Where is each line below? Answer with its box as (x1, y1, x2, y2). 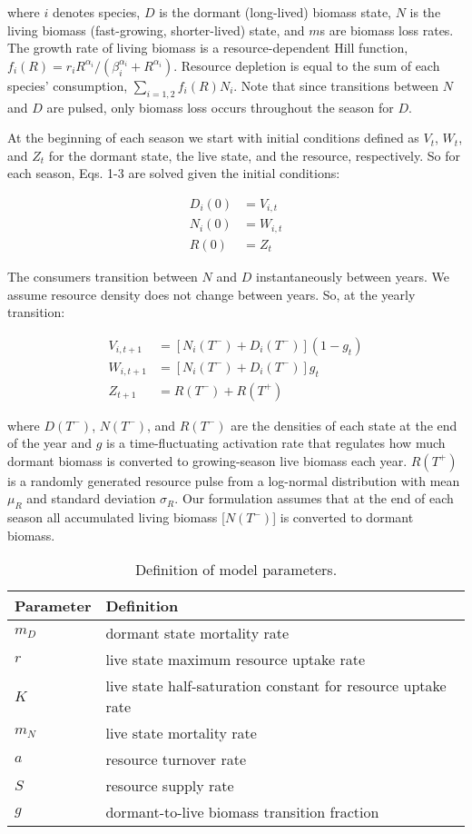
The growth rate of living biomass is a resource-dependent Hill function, (7, 38, 408, 57)
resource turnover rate (105, 749, 246, 770)
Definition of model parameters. (134, 559, 338, 581)
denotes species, (52, 3, 141, 21)
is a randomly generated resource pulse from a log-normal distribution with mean (7, 471, 460, 490)
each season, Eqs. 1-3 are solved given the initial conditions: (7, 164, 340, 183)
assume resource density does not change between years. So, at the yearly (7, 284, 416, 303)
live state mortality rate (105, 722, 257, 744)
